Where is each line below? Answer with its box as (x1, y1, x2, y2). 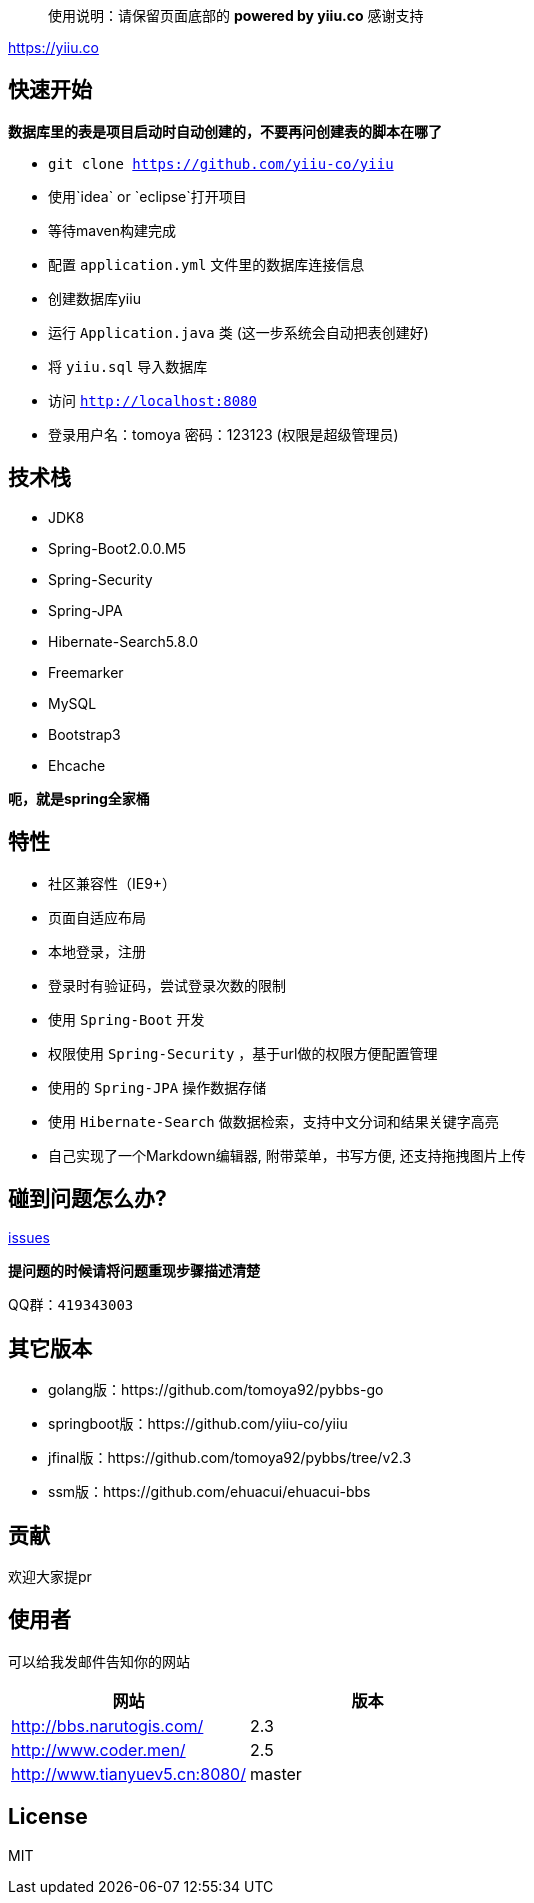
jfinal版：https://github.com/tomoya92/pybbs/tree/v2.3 (48, 1449, 412, 1467)
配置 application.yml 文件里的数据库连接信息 (48, 255, 365, 273)
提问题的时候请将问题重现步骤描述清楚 (8, 1262, 260, 1280)
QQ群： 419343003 (8, 1296, 134, 1314)
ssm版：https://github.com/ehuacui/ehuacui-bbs (48, 1483, 371, 1501)
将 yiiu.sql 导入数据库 (48, 357, 208, 375)
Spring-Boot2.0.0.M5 (48, 539, 187, 557)
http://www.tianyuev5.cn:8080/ (11, 1763, 246, 1784)
